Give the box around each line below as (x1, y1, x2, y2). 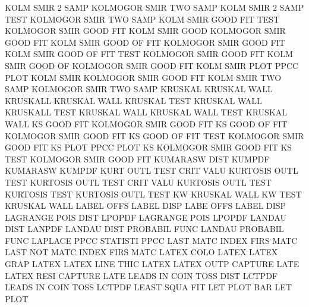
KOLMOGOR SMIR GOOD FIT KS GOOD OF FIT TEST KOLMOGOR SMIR (5, 129, 304, 142)
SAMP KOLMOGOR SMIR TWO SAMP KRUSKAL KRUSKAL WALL (5, 83, 273, 95)
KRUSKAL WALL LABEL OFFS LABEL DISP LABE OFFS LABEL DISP (5, 199, 286, 212)
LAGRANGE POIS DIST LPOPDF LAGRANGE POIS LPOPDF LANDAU (5, 211, 286, 223)
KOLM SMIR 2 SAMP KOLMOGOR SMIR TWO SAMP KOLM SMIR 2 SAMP (5, 1, 304, 13)
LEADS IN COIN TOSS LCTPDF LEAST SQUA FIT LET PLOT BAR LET (5, 281, 292, 293)
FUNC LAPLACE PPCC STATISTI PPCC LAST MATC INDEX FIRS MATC (5, 234, 298, 246)
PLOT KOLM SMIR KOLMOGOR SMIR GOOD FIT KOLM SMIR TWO (5, 71, 282, 83)
